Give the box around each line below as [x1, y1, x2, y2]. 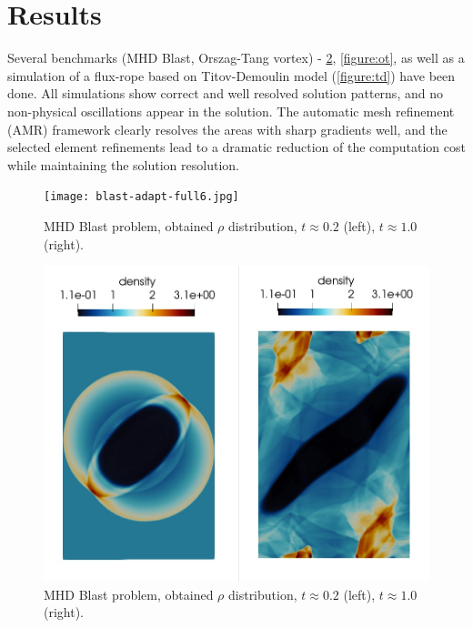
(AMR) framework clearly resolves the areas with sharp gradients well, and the [7, 119, 448, 138]
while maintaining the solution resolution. [7, 155, 239, 174]
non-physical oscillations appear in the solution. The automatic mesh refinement [7, 101, 455, 120]
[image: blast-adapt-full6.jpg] [44, 190, 239, 204]
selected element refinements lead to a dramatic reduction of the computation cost [7, 137, 466, 157]
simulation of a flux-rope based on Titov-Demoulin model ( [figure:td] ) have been [7, 66, 456, 85]
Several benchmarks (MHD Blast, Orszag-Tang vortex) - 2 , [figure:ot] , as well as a [7, 48, 465, 67]
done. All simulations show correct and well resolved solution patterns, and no [7, 84, 443, 103]
